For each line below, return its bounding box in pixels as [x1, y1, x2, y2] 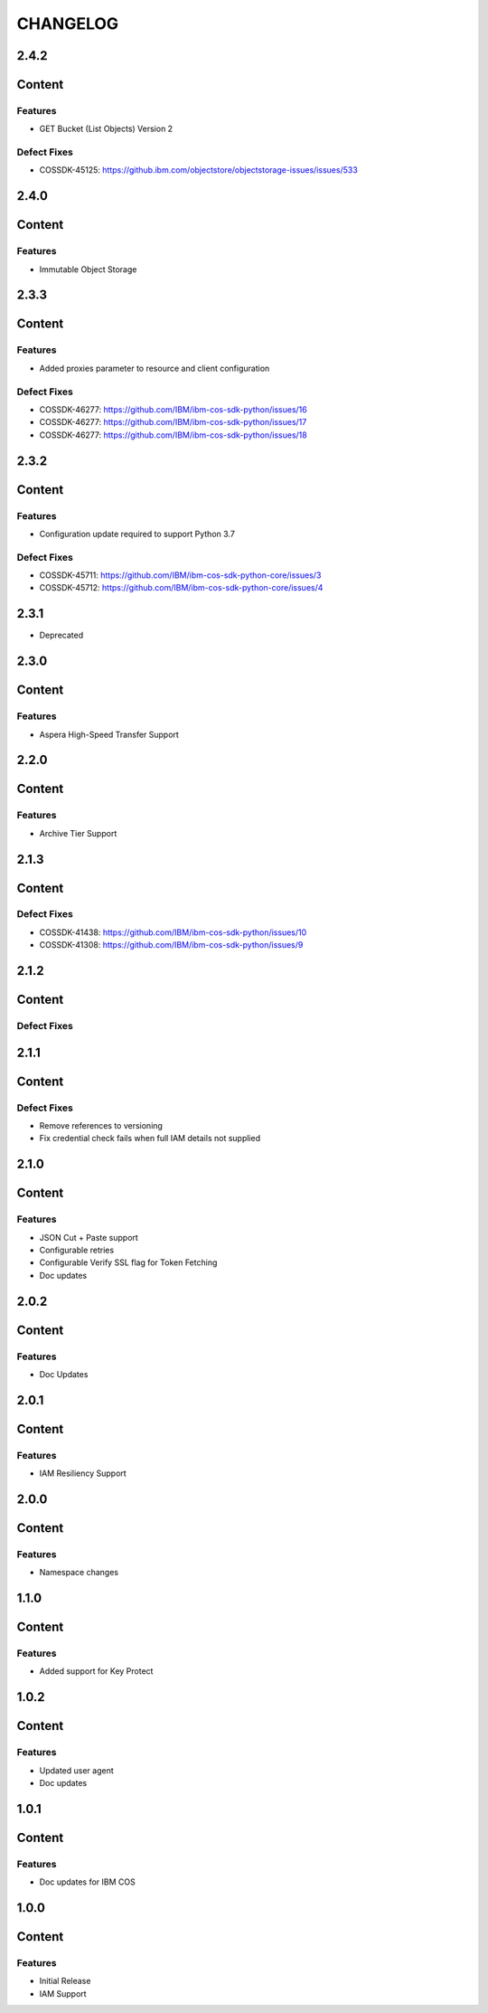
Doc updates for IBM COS [39, 1876, 136, 1887]
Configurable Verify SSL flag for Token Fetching [39, 1257, 218, 1268]
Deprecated [39, 629, 84, 641]
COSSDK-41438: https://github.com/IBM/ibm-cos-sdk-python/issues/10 [39, 927, 307, 938]
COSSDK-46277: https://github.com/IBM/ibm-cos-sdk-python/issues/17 [39, 417, 307, 428]
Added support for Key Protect [39, 1666, 154, 1677]
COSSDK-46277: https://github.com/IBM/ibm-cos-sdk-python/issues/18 [39, 430, 307, 440]
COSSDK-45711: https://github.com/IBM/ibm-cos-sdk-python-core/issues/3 [39, 570, 322, 581]
